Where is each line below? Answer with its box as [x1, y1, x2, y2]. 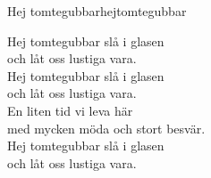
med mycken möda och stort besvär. [7, 118, 206, 137]
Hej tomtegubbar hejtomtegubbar [7, 2, 187, 20]
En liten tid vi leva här [7, 101, 133, 119]
